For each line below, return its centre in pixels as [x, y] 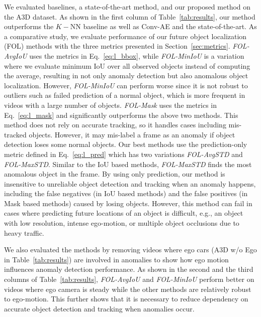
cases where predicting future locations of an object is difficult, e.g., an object [124, 213]
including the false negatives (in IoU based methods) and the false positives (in [126, 193]
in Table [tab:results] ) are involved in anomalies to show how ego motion [116, 259]
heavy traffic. [24, 232]
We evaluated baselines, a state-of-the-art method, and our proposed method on [127, 7]
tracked [15, 134]
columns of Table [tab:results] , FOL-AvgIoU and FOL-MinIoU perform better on [129, 279]
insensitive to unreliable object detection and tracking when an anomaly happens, [130, 183]
